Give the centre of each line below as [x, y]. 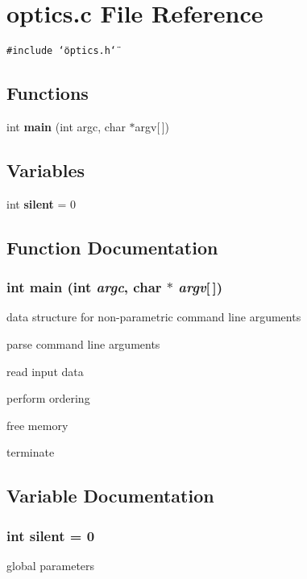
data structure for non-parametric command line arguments [154, 317]
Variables [46, 170]
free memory [37, 425]
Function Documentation [112, 247]
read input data [45, 371]
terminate [31, 452]
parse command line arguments [83, 343]
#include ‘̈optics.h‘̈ [62, 51]
